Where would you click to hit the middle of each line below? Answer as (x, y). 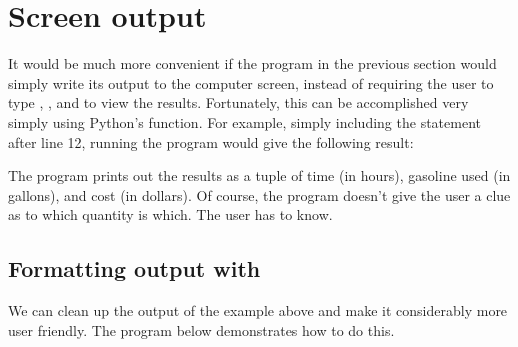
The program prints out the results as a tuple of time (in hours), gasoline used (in (259, 175)
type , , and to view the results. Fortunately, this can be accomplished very (238, 102)
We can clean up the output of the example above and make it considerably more (258, 310)
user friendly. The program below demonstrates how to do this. (201, 329)
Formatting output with (134, 268)
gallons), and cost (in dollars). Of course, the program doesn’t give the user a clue (259, 194)
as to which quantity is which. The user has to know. (170, 214)
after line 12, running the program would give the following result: (211, 141)
